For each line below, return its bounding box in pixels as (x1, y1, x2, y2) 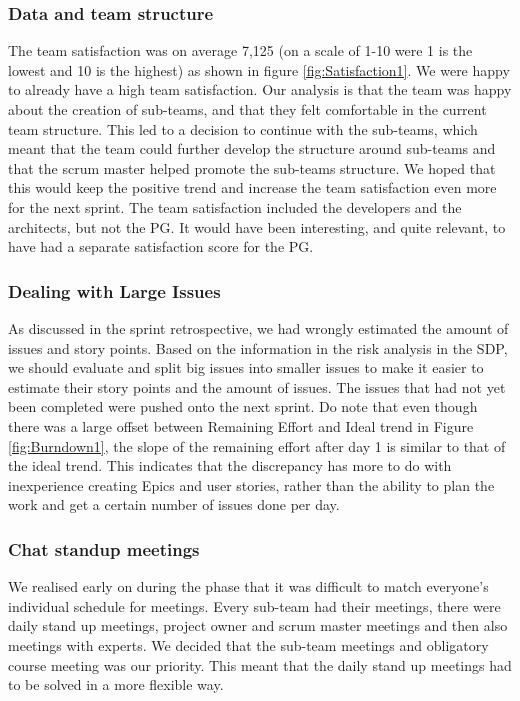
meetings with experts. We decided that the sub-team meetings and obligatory (8, 634, 489, 655)
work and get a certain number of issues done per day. (8, 494, 340, 515)
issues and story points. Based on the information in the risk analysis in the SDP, (8, 337, 508, 358)
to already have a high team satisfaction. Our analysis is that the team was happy (8, 79, 512, 100)
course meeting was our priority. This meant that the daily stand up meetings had (8, 654, 512, 675)
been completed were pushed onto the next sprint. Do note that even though (8, 396, 478, 417)
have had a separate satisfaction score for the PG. (8, 236, 314, 257)
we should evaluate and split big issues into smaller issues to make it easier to (8, 357, 484, 378)
